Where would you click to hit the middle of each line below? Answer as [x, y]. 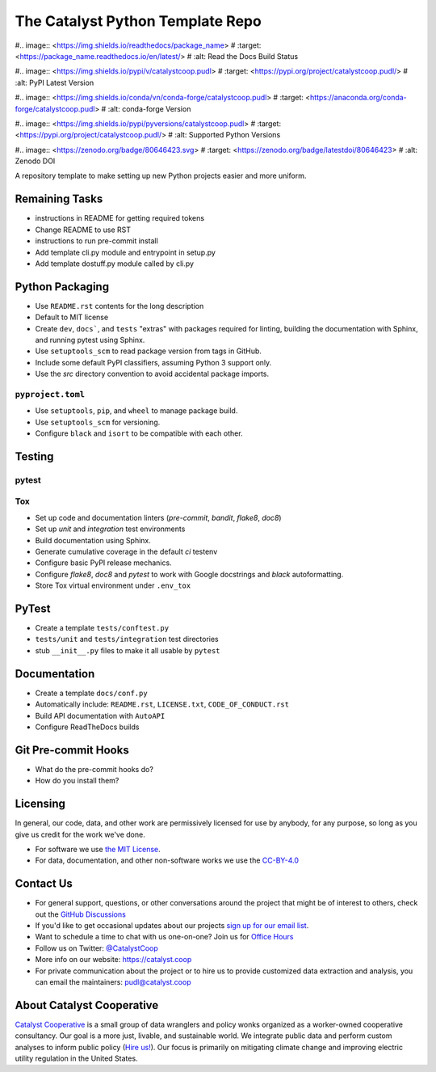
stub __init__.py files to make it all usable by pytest [128, 650]
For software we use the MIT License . [98, 849]
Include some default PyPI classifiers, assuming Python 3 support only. [153, 362]
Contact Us [44, 884]
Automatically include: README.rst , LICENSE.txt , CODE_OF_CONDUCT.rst [162, 704]
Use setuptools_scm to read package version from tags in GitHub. [149, 351]
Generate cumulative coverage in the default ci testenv [126, 551]
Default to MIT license [72, 317]
